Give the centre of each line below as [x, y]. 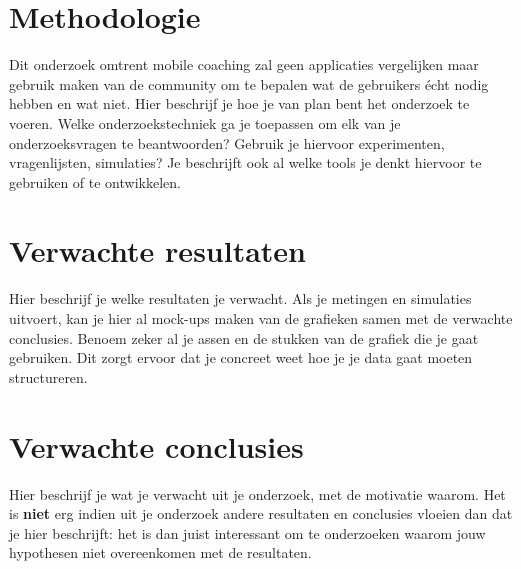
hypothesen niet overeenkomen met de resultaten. [160, 552]
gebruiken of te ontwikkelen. [95, 181]
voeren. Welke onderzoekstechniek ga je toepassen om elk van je [205, 122]
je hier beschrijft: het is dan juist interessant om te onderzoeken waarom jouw [247, 532]
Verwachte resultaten [157, 250]
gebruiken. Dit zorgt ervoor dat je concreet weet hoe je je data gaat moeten [241, 357]
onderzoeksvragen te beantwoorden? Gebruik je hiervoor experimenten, [227, 142]
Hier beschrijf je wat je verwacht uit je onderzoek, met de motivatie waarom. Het [257, 493]
